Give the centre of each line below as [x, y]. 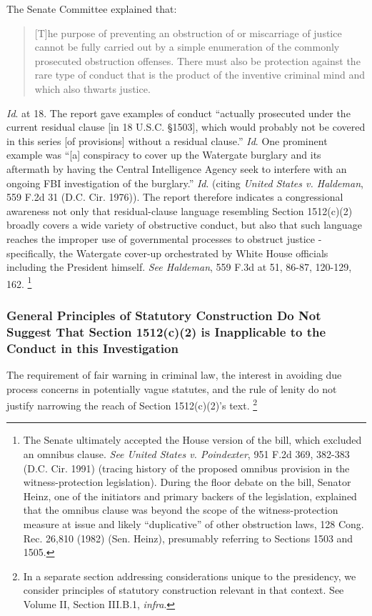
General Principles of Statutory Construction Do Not [164, 315]
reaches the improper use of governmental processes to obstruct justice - [164, 238]
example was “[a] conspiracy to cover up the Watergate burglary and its [164, 155]
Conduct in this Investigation [92, 348]
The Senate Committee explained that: [92, 9]
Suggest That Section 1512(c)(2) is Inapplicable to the [166, 331]
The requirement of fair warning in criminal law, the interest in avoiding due [174, 374]
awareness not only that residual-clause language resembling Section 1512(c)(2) [180, 210]
